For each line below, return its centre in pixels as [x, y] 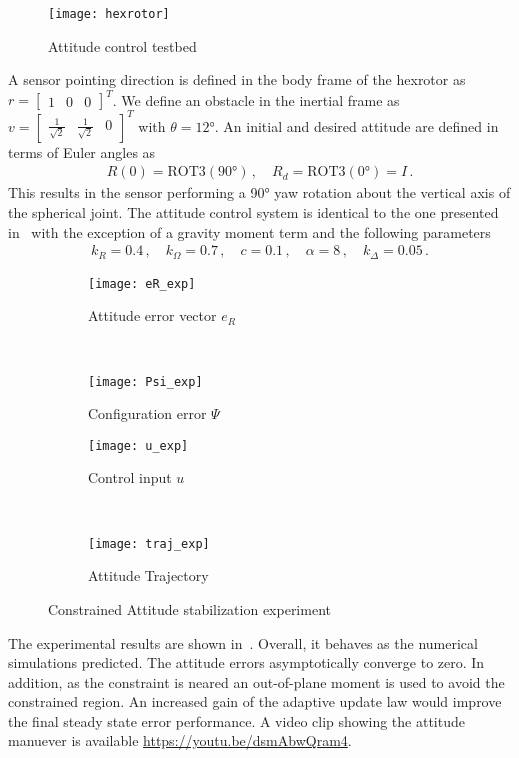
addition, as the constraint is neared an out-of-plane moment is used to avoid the [256, 681]
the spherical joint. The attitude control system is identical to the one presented [253, 212]
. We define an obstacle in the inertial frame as [256, 99]
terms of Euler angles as [82, 151]
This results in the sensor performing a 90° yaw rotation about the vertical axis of [259, 192]
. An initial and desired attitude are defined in [356, 125]
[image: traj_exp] [149, 543]
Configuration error [147, 413]
